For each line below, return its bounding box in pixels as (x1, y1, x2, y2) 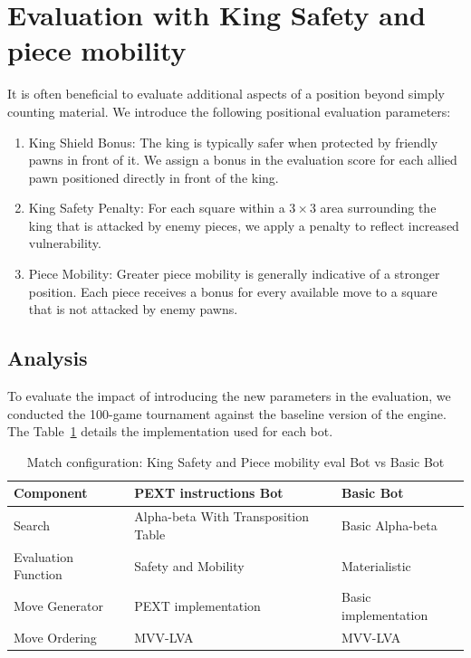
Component (14, 483, 88, 502)
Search (14, 516, 51, 535)
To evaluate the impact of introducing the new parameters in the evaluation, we (7, 386, 451, 405)
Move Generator (14, 596, 103, 615)
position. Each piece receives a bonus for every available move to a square (28, 281, 437, 300)
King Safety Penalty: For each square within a (28, 198, 285, 217)
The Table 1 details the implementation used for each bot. (7, 422, 333, 441)
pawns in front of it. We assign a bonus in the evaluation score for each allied (28, 150, 457, 169)
